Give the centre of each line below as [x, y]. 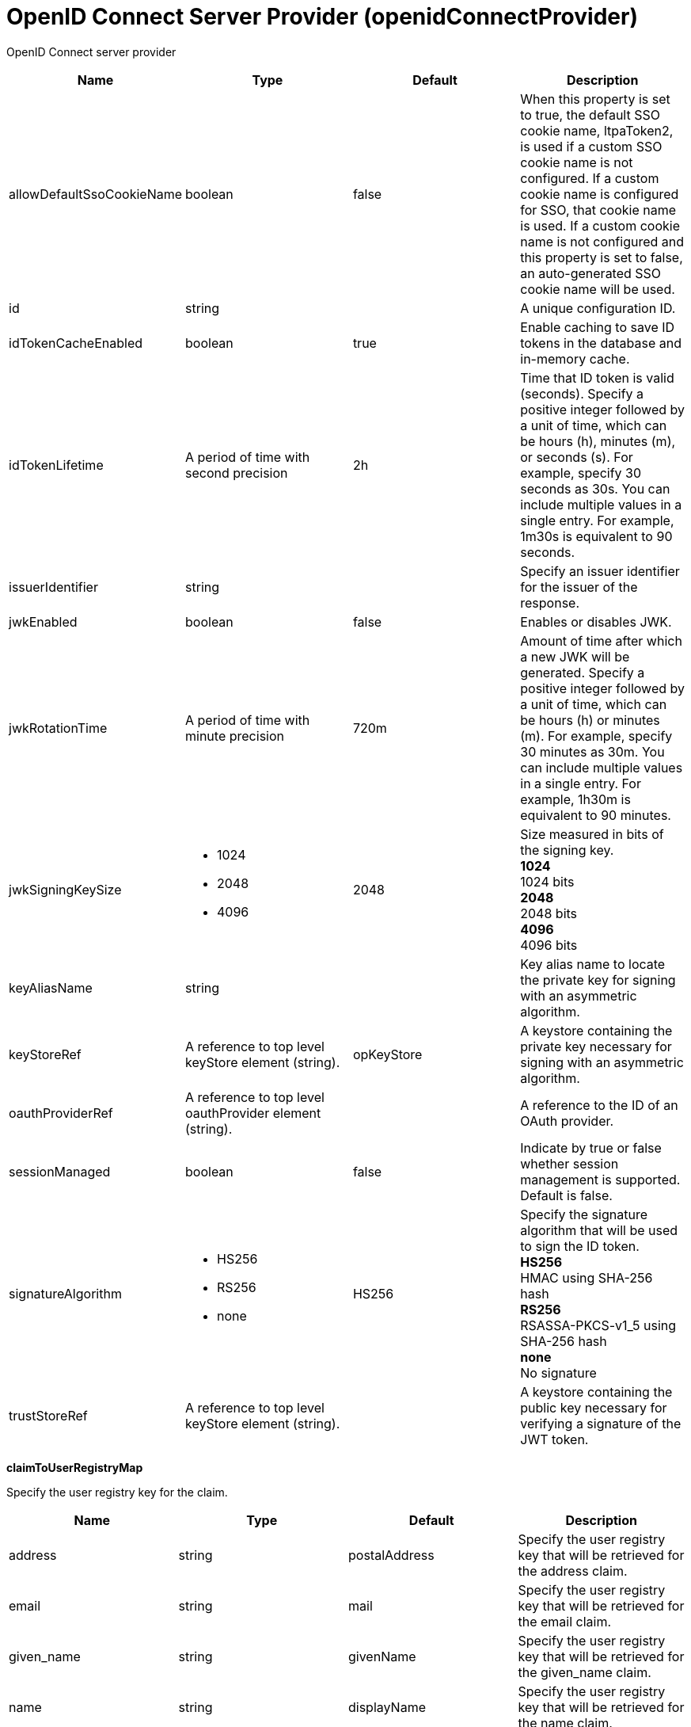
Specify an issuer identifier [600, 571]
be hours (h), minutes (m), [598, 441]
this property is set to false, [602, 257]
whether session [570, 1163]
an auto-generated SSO [591, 273]
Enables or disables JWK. [596, 621]
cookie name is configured [600, 194]
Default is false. [566, 1195]
